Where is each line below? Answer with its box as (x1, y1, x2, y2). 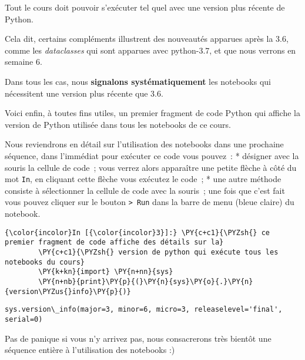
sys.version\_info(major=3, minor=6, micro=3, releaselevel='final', (5, 305, 283, 314)
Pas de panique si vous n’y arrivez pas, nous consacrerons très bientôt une (5, 332, 272, 344)
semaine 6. (5, 55, 42, 68)
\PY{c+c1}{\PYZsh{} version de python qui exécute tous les (38, 247, 279, 256)
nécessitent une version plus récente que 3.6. (5, 87, 163, 99)
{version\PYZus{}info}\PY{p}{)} (5, 287, 131, 296)
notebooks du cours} (5, 257, 85, 266)
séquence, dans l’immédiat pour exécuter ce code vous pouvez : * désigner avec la (5, 149, 299, 161)
